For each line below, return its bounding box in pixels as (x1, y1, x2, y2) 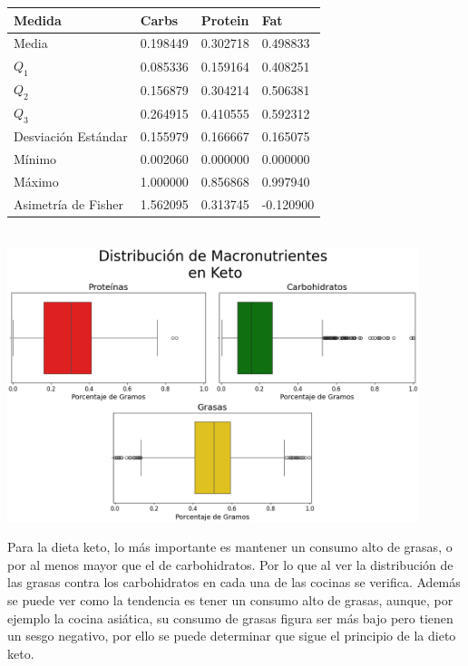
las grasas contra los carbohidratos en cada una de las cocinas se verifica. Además (7, 573, 461, 592)
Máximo (14, 172, 59, 191)
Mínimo (14, 150, 57, 169)
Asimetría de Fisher (14, 194, 123, 213)
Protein (200, 10, 249, 29)
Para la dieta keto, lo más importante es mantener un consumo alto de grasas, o (7, 537, 453, 556)
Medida (14, 10, 62, 29)
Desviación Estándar (14, 127, 128, 146)
